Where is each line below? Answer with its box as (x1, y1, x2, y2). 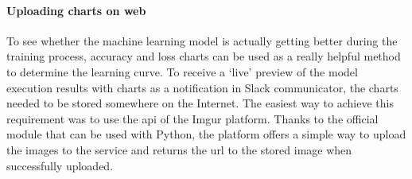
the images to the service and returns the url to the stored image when (6, 141, 352, 158)
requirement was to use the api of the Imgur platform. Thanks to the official (6, 110, 379, 126)
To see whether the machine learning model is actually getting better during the (6, 32, 398, 49)
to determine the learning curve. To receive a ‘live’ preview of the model (6, 63, 358, 80)
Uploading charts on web (6, 2, 146, 18)
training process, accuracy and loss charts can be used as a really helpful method (6, 48, 401, 64)
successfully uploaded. (6, 157, 114, 173)
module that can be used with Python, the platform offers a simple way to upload (6, 126, 406, 142)
